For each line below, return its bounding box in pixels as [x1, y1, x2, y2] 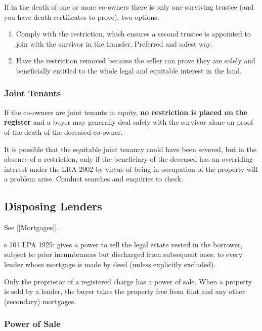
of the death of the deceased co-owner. [4, 126, 123, 137]
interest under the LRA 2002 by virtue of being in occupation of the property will [4, 163, 258, 174]
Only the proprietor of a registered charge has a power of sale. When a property [4, 276, 252, 286]
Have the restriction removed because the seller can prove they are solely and [16, 55, 255, 66]
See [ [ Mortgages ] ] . [4, 222, 59, 233]
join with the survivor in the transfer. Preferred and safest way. [16, 38, 212, 49]
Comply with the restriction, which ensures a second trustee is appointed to [16, 28, 251, 39]
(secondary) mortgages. [4, 296, 76, 306]
